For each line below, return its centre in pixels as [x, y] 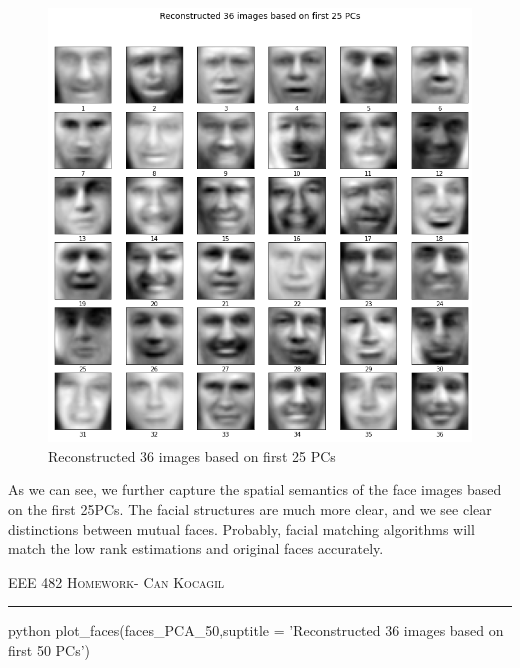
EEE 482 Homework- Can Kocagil [116, 581]
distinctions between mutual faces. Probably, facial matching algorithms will [241, 528]
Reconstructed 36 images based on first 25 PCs [192, 455]
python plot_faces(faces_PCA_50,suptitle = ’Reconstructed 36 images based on [256, 630]
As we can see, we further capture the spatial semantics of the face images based [255, 489]
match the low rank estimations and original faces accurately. [196, 548]
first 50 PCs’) [49, 650]
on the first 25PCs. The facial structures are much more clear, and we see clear [250, 509]
